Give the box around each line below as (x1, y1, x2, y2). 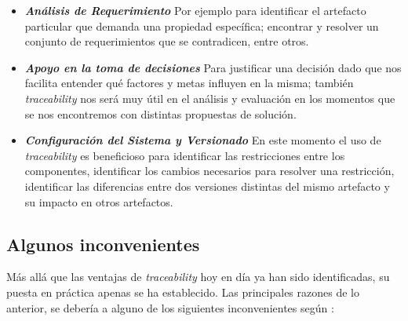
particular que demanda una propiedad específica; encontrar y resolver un (24, 17, 379, 34)
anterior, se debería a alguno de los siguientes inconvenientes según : (6, 299, 334, 316)
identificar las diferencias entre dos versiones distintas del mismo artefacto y (24, 177, 390, 194)
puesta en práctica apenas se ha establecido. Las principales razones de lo (6, 283, 359, 300)
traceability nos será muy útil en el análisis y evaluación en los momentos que (24, 89, 395, 106)
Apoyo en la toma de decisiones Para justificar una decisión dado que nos (24, 59, 402, 75)
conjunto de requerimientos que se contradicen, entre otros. (24, 33, 309, 49)
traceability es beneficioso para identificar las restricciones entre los (24, 147, 345, 163)
